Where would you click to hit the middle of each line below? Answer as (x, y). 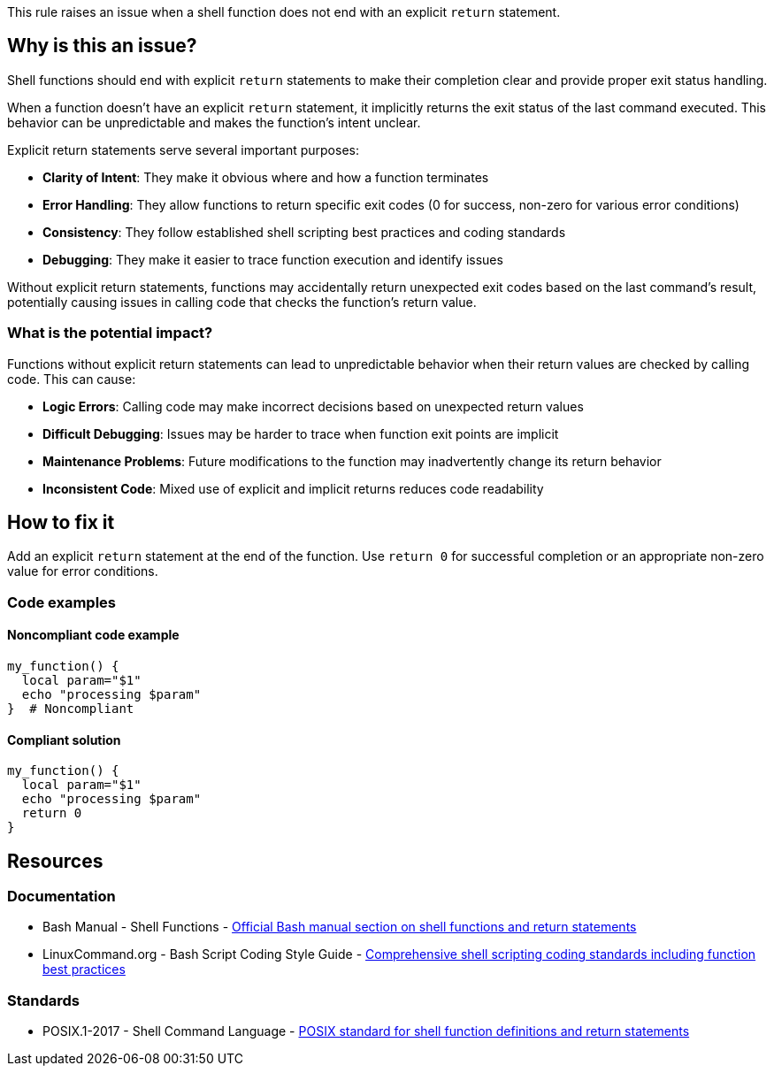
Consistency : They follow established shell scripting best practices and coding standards (304, 232)
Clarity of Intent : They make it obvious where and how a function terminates (266, 177)
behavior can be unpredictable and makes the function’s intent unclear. (214, 122)
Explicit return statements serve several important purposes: (183, 149)
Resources (55, 861)
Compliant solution (64, 740)
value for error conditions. (83, 571)
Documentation (61, 897)
